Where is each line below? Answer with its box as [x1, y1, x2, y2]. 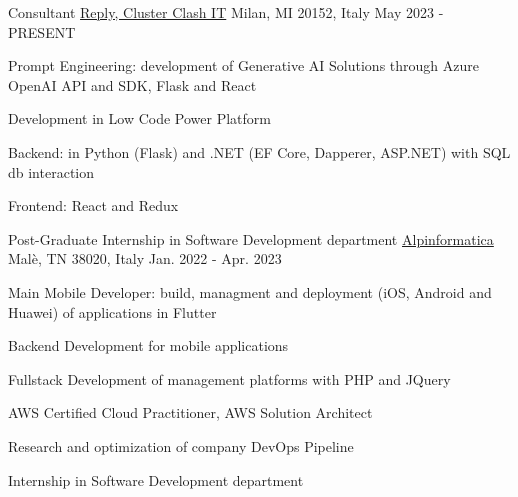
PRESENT [8, 21, 76, 42]
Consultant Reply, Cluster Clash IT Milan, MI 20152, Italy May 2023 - [8, 2, 444, 22]
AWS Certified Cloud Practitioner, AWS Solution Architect [8, 402, 373, 423]
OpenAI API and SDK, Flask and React [8, 74, 257, 95]
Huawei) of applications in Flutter [8, 301, 217, 322]
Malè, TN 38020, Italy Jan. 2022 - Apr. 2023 [8, 248, 282, 269]
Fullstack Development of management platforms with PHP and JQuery [8, 368, 451, 389]
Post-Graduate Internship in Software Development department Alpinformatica [8, 228, 494, 249]
